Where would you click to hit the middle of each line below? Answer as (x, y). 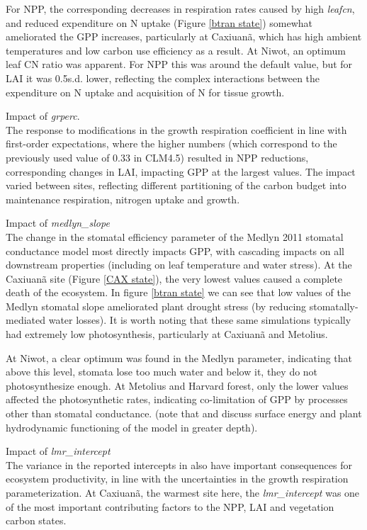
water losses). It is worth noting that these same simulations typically (200, 320)
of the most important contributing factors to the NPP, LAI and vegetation (170, 506)
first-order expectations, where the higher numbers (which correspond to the (171, 143)
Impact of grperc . (43, 116)
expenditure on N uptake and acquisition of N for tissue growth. (145, 92)
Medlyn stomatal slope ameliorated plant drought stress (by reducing (156, 306)
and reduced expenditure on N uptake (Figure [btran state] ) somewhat (159, 22)
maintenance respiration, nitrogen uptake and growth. (123, 199)
